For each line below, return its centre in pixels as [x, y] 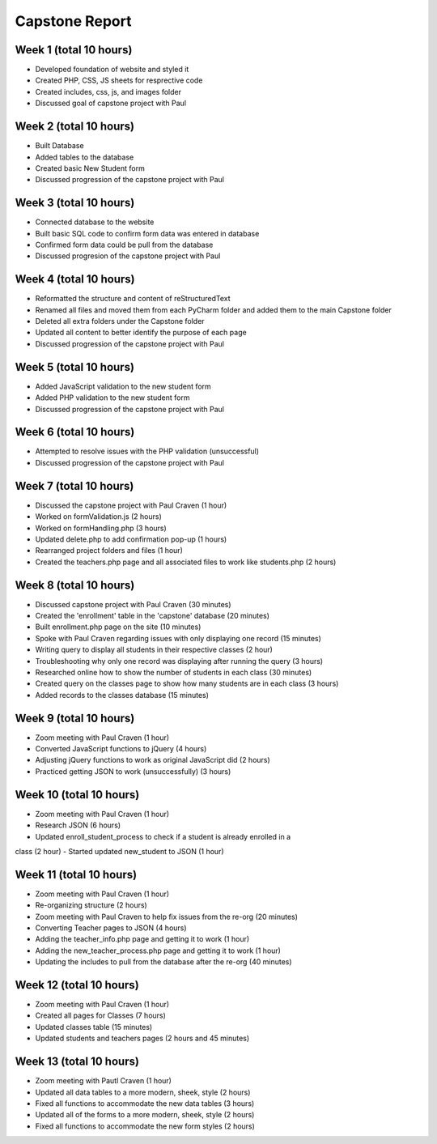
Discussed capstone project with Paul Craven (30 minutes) [133, 604]
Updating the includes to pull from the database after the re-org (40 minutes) [163, 962]
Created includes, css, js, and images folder [108, 91]
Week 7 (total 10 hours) [74, 486]
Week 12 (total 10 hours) [77, 985]
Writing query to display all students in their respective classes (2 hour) [154, 650]
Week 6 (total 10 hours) [75, 432]
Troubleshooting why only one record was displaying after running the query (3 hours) [179, 661]
